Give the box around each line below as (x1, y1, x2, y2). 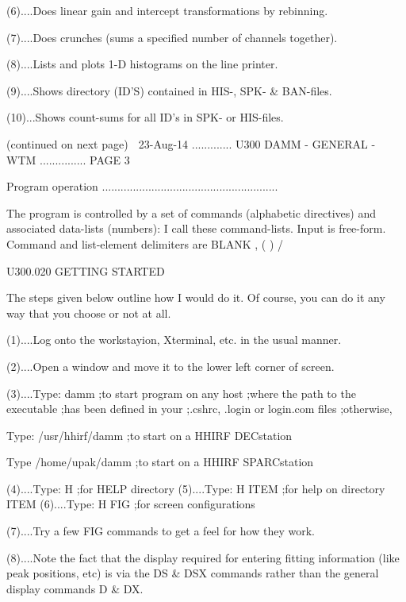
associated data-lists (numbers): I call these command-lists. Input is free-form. (6, 220, 386, 237)
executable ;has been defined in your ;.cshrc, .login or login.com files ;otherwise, (6, 400, 393, 417)
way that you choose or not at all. (6, 304, 171, 321)
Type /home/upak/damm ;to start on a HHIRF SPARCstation (6, 453, 314, 470)
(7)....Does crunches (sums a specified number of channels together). (6, 29, 338, 45)
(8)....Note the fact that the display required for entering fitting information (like (6, 549, 400, 565)
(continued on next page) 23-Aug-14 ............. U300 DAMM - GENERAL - (6, 135, 376, 152)
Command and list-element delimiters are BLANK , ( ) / (6, 235, 284, 252)
